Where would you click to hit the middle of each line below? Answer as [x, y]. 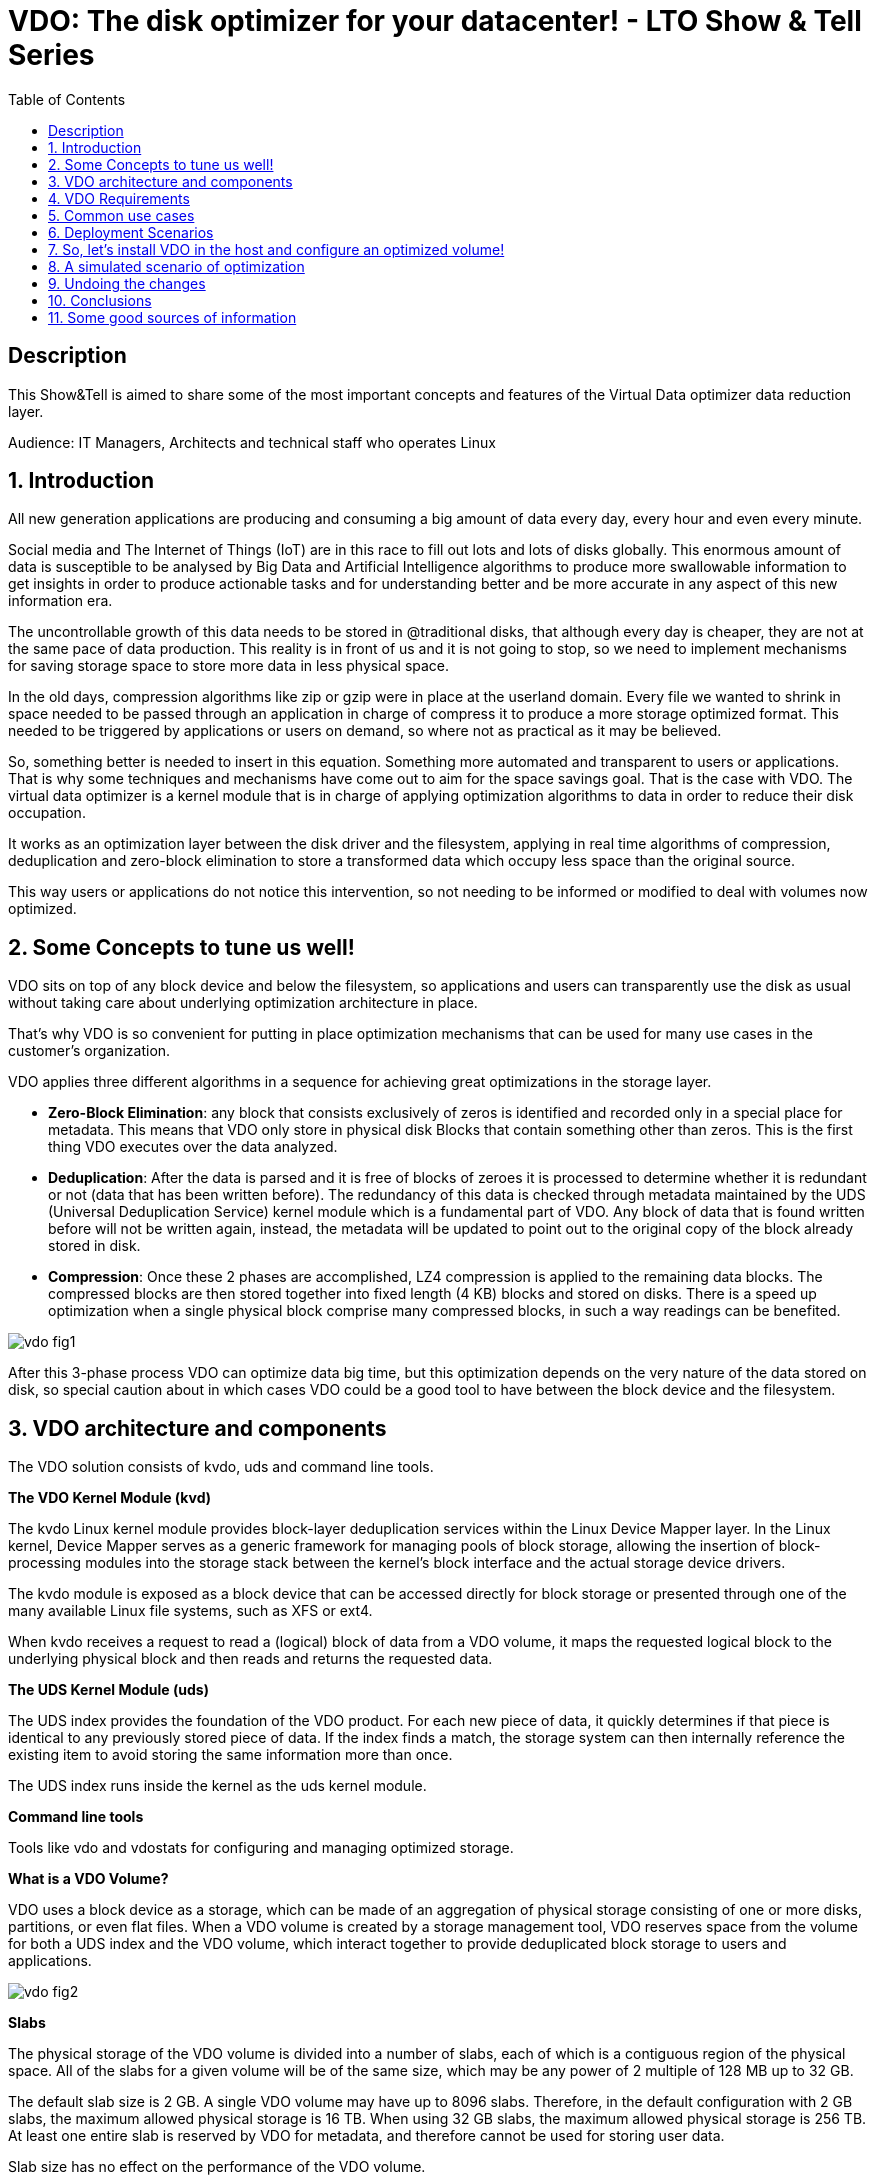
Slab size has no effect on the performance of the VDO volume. [217, 2167]
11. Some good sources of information [172, 317]
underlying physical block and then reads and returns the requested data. [250, 1659]
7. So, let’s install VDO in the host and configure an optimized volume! [276, 249]
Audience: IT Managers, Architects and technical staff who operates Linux [252, 442]
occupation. [47, 813]
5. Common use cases [121, 215]
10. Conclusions [100, 300]
